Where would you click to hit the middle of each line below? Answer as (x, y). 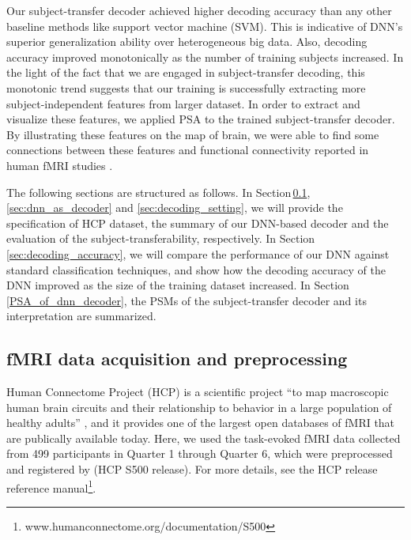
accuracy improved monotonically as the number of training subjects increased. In (205, 57)
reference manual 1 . (51, 486)
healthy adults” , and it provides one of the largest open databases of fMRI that (201, 423)
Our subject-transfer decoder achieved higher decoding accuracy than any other (199, 10)
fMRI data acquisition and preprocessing (177, 359)
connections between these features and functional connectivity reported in (188, 150)
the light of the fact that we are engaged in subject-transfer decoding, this (186, 72)
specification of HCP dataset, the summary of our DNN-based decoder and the (198, 223)
